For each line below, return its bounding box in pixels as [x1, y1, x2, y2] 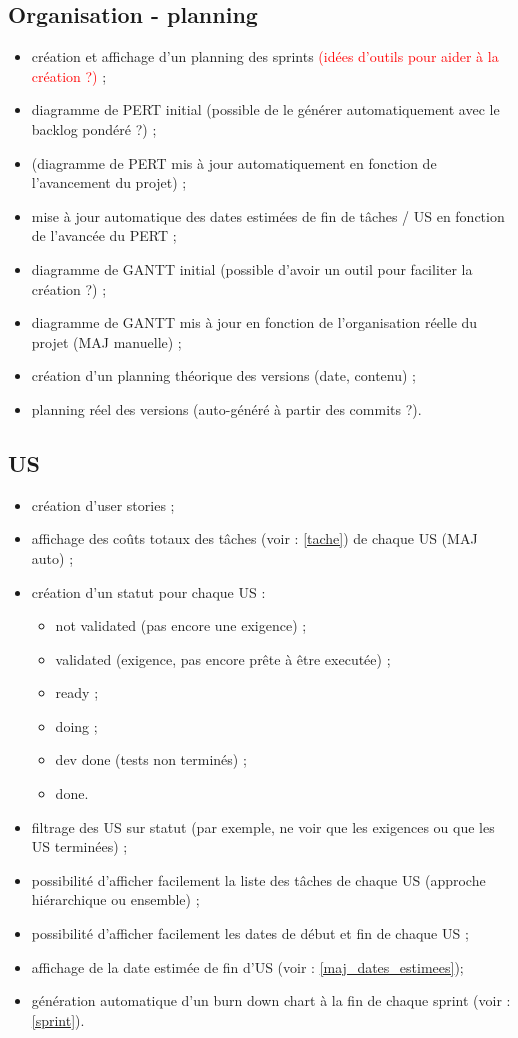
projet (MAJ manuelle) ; [31, 331, 182, 352]
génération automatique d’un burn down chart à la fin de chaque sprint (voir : [31, 990, 511, 1011]
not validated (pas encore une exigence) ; [55, 615, 307, 636]
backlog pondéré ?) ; [31, 118, 157, 139]
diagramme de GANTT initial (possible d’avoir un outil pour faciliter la [31, 258, 473, 279]
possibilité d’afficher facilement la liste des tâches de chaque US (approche [31, 869, 486, 890]
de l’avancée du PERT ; [31, 225, 177, 246]
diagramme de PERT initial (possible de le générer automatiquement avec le [31, 99, 500, 120]
